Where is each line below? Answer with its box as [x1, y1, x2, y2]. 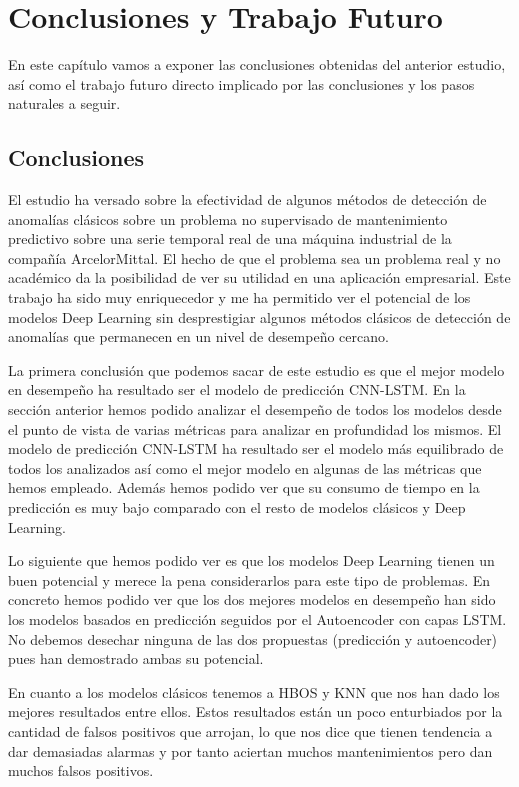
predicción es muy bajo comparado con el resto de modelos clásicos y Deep [8, 497, 466, 518]
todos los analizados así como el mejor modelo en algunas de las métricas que [8, 457, 482, 478]
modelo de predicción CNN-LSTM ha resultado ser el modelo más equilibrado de [8, 438, 504, 459]
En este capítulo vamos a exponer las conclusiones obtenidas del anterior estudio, [8, 54, 506, 75]
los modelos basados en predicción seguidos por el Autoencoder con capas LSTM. [8, 608, 507, 629]
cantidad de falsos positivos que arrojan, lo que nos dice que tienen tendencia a [8, 720, 493, 741]
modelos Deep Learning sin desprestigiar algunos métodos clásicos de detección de [8, 306, 511, 327]
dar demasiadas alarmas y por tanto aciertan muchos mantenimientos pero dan [8, 740, 493, 761]
